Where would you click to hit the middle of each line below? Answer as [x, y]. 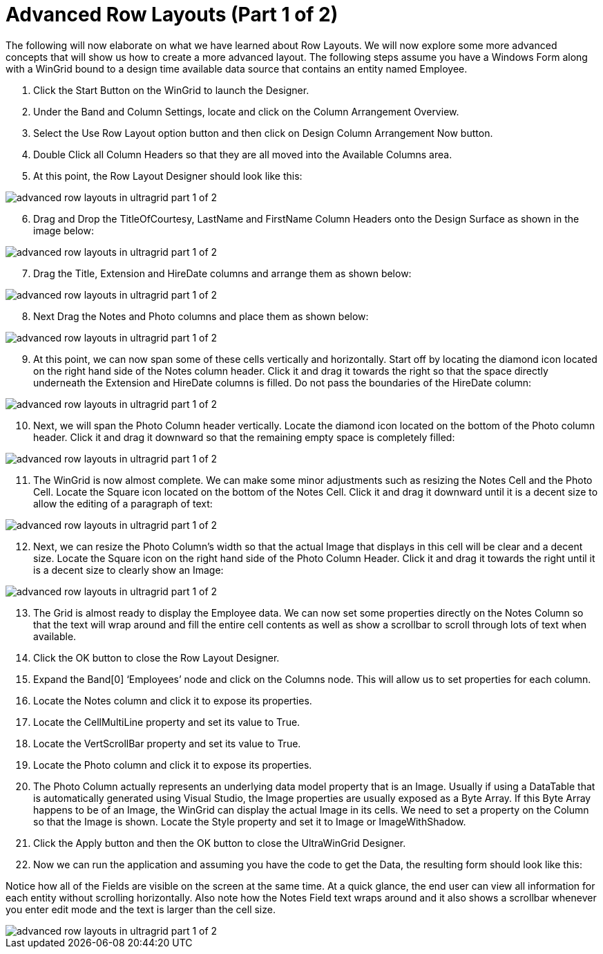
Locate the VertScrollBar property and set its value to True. [167, 743]
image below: [64, 230]
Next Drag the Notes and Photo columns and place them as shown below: [201, 316]
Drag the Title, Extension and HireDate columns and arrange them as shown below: [222, 273]
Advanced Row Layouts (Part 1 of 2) [172, 15]
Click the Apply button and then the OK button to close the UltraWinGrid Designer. [220, 843]
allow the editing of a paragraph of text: [123, 503]
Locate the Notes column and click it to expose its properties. [173, 700]
